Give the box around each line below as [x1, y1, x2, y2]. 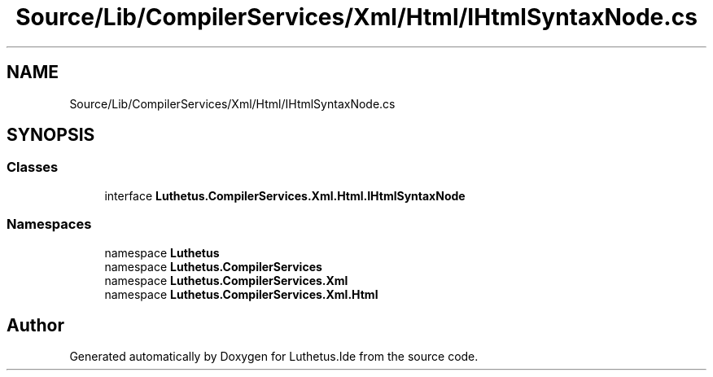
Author [7, 314, 64, 335]
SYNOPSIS [7, 125, 95, 146]
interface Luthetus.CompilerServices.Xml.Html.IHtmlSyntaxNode [104, 188, 466, 203]
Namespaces [7, 216, 92, 233]
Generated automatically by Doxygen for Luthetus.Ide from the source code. [69, 349, 479, 364]
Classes [7, 159, 59, 176]
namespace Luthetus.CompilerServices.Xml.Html [104, 287, 378, 301]
